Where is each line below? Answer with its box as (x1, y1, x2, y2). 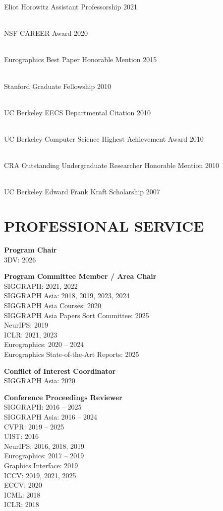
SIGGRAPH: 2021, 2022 (4, 280, 78, 291)
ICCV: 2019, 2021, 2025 (4, 470, 76, 480)
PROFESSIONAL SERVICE (4, 216, 204, 236)
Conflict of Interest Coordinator (4, 365, 116, 376)
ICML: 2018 (4, 489, 41, 500)
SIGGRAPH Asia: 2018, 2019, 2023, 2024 (4, 290, 130, 301)
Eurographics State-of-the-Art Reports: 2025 (4, 348, 139, 359)
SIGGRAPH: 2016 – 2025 (4, 402, 82, 412)
